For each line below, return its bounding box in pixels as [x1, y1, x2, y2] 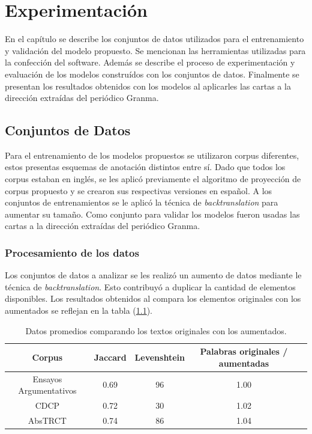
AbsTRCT [28, 414, 67, 426]
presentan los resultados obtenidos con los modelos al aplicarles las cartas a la [5, 79, 291, 92]
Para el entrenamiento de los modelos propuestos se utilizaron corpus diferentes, [5, 148, 299, 161]
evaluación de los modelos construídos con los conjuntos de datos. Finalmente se [5, 67, 299, 80]
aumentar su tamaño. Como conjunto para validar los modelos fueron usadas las [5, 207, 300, 220]
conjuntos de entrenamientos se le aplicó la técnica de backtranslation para [5, 196, 278, 209]
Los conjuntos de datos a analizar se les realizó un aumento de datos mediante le [5, 269, 302, 281]
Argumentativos [18, 384, 77, 397]
